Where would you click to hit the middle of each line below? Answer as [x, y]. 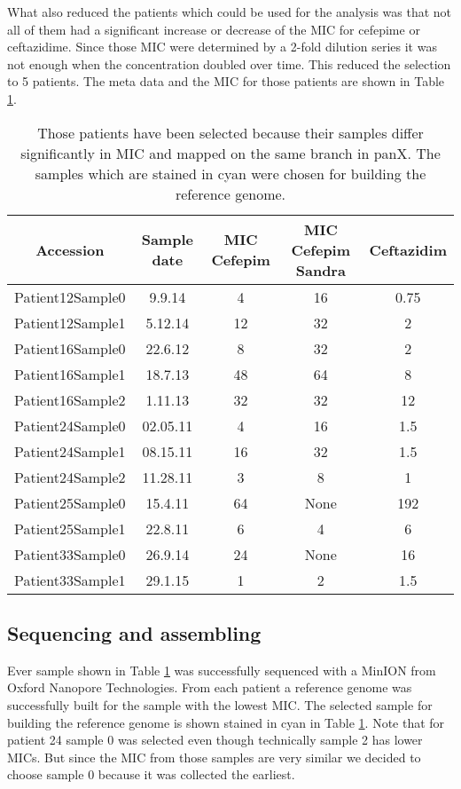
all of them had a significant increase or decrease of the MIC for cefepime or [214, 29]
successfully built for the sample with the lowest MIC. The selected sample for [220, 704]
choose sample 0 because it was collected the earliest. [151, 774]
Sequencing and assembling [134, 632]
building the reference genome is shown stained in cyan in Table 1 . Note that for [226, 722]
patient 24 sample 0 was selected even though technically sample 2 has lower [215, 740]
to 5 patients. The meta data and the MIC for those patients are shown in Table [226, 81]
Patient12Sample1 [70, 322]
